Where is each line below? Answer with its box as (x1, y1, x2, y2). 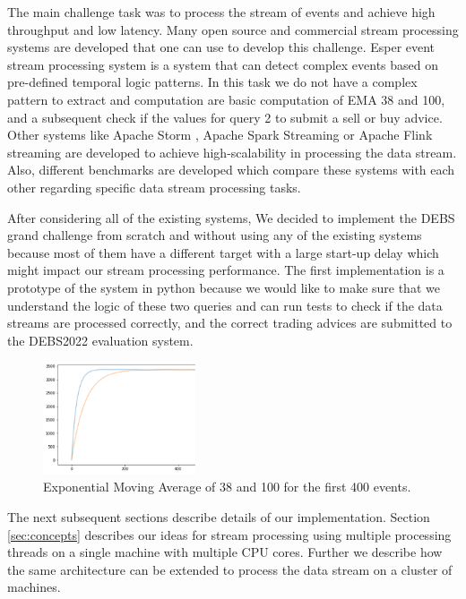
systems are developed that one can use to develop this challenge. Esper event (7, 38, 436, 56)
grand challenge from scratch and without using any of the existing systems (7, 226, 422, 244)
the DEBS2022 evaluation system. (7, 330, 194, 349)
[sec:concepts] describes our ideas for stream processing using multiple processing (7, 525, 452, 543)
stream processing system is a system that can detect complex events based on (7, 55, 439, 73)
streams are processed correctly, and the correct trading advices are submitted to (7, 313, 453, 332)
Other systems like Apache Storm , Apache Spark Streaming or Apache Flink (7, 125, 433, 144)
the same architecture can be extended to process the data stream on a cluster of (7, 560, 453, 578)
